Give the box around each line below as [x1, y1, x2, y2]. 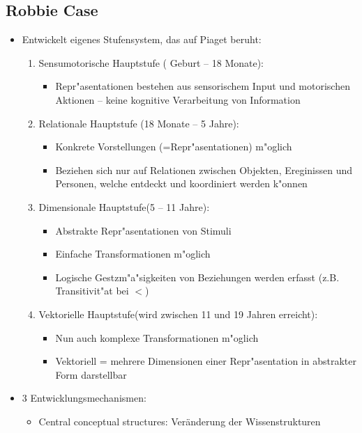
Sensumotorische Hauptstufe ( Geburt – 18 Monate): [38, 55, 264, 70]
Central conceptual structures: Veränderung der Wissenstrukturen [38, 414, 321, 428]
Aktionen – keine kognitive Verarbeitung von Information [55, 92, 301, 107]
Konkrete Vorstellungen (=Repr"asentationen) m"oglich [55, 139, 292, 154]
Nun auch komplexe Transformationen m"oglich [55, 330, 259, 345]
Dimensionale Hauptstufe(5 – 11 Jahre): [38, 199, 210, 214]
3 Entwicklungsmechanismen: [22, 391, 146, 405]
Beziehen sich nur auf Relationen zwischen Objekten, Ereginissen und [55, 162, 353, 177]
